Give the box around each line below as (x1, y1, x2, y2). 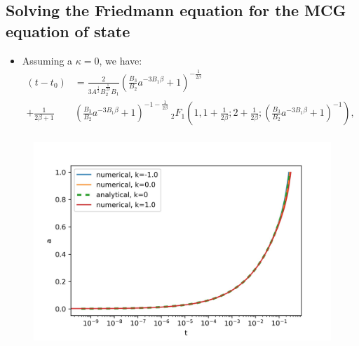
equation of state (6, 20, 130, 41)
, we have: (99, 53, 142, 67)
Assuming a (22, 53, 73, 67)
